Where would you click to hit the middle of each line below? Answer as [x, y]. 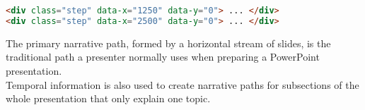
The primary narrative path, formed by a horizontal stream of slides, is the [168, 43]
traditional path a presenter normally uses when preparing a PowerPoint [163, 57]
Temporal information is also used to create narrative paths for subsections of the [182, 84]
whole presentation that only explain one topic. [108, 98]
